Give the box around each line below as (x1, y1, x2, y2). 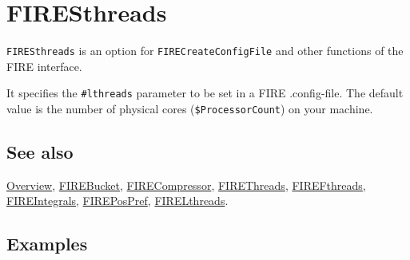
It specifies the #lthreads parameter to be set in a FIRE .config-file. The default (6, 85, 404, 101)
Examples (6, 231, 88, 256)
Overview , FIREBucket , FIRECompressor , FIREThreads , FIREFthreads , (6, 176, 366, 193)
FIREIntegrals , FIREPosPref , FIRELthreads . (6, 192, 229, 209)
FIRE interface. (6, 57, 82, 74)
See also (6, 140, 74, 164)
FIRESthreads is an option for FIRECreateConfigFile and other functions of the (6, 42, 404, 59)
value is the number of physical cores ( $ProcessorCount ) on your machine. (6, 100, 373, 117)
